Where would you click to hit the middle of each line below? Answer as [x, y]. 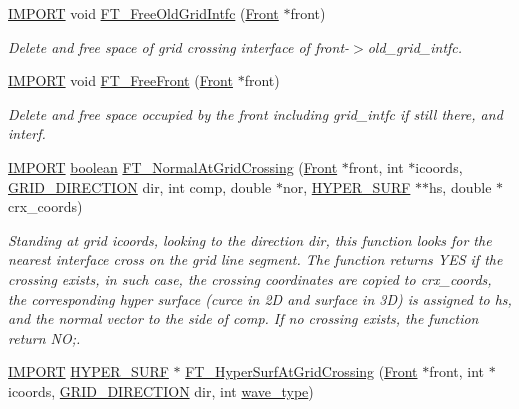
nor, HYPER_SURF [346, 186]
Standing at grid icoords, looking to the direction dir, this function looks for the [250, 239]
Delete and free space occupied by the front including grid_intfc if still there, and [255, 113]
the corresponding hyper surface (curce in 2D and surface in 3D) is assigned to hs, [260, 298]
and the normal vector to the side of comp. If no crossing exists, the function [243, 318]
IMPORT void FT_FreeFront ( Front [120, 80]
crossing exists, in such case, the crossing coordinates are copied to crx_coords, [250, 278]
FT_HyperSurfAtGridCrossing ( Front [301, 371]
